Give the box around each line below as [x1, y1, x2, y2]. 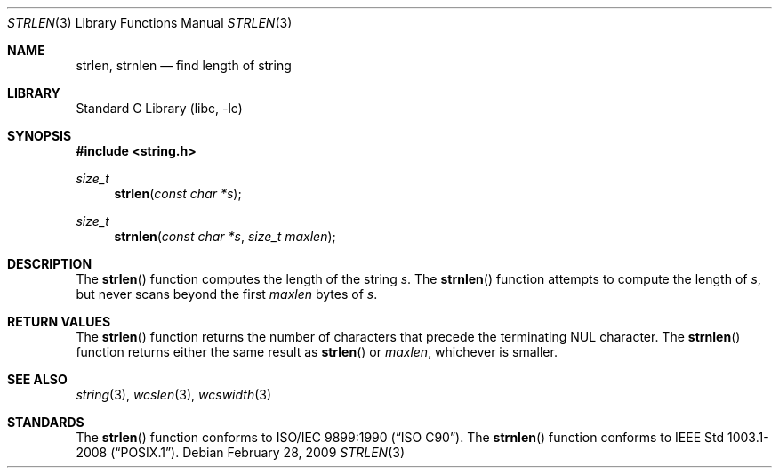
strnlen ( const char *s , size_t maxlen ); [114, 229, 336, 244]
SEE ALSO [7, 372, 68, 387]
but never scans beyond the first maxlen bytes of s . [76, 286, 378, 302]
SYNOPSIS [7, 128, 72, 143]
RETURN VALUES [7, 314, 111, 329]
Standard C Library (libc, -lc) [76, 101, 243, 116]
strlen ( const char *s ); [114, 186, 242, 201]
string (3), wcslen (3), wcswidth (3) [76, 387, 272, 402]
